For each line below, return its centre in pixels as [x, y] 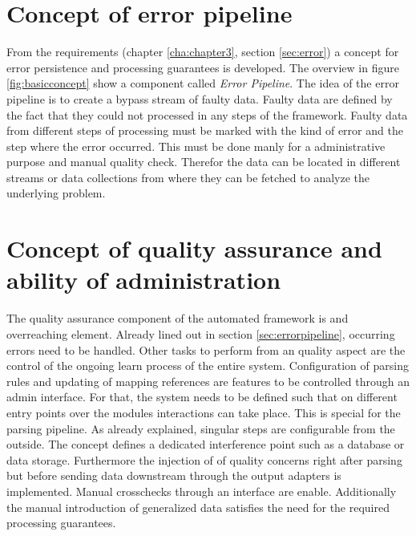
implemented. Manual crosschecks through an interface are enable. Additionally [202, 491]
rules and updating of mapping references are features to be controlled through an [208, 381]
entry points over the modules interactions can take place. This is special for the [204, 412]
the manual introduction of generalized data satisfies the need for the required [198, 507]
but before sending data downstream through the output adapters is [174, 475]
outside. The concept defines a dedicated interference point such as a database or [206, 444]
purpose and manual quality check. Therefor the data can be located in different [204, 162]
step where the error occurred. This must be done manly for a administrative [196, 146]
